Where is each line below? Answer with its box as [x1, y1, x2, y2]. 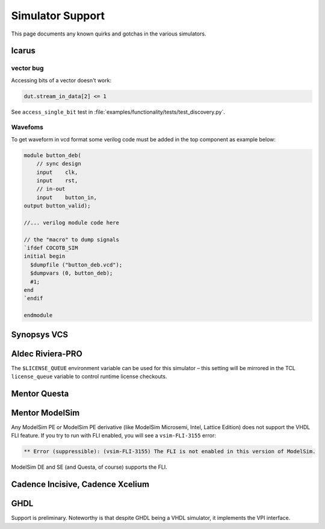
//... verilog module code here [23, 219, 120, 226]
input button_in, [36, 194, 97, 201]
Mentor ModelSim [11, 407, 80, 418]
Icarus [11, 46, 36, 56]
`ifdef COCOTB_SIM [23, 244, 78, 252]
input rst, [36, 177, 78, 184]
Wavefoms [11, 123, 43, 132]
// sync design [36, 160, 81, 167]
